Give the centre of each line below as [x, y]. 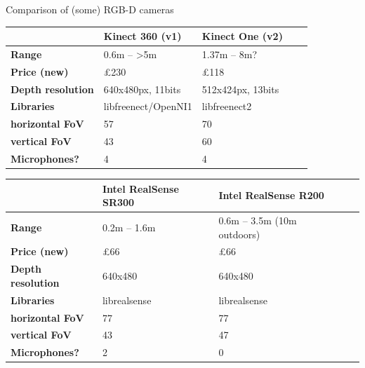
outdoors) [239, 234]
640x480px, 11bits [142, 89]
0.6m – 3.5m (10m [258, 220]
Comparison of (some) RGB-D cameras [90, 9]
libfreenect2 [227, 106]
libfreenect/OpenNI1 [148, 106]
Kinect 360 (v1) [142, 36]
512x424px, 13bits [240, 89]
